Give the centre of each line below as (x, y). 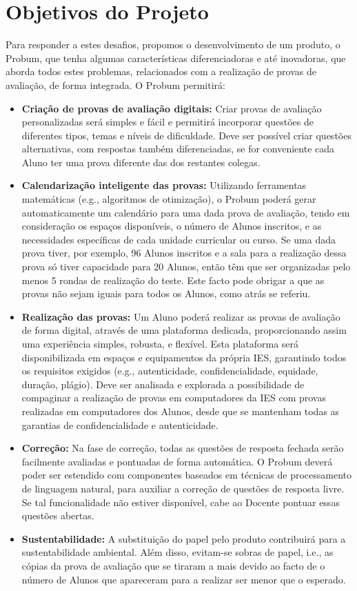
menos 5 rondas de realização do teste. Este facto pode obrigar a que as (173, 280)
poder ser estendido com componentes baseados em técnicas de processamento (186, 475)
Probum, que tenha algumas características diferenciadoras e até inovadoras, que (176, 58)
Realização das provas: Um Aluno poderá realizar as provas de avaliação (181, 316)
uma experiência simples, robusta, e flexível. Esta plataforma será (160, 343)
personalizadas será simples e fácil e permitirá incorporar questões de (167, 122)
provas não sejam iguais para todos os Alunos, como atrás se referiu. (166, 293)
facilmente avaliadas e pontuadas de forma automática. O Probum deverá (177, 461)
